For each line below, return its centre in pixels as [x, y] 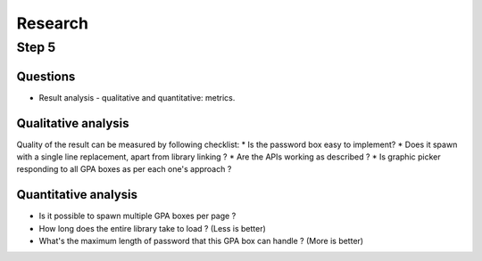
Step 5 [36, 47]
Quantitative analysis [77, 195]
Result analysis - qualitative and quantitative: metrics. [137, 97]
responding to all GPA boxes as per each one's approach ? [124, 169]
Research [53, 23]
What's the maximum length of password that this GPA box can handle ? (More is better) [201, 241]
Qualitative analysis [73, 123]
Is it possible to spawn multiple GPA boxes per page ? [137, 216]
